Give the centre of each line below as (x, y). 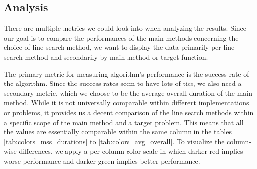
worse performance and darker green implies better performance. (102, 160)
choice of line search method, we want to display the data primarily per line (119, 47)
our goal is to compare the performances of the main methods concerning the (121, 37)
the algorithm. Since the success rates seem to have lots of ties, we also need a (123, 83)
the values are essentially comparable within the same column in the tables (118, 132)
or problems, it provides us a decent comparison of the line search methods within (129, 112)
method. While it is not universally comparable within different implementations (127, 103)
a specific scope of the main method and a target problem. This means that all (124, 122)
